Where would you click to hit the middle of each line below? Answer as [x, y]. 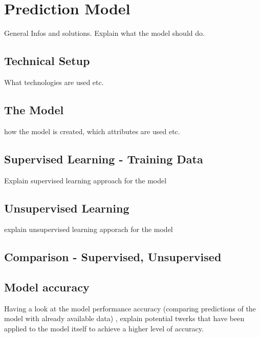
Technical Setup [47, 61]
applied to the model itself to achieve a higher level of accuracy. [104, 329]
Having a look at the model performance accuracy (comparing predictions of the [130, 308]
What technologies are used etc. [54, 82]
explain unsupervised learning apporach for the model [89, 229]
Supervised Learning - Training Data [104, 159]
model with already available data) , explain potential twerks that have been [124, 318]
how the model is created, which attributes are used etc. [92, 131]
